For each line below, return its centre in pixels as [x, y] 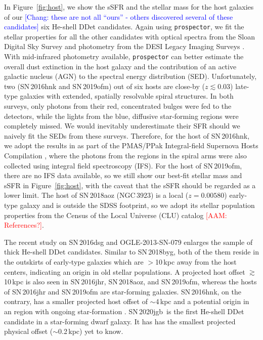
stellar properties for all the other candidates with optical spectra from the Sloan [130, 36]
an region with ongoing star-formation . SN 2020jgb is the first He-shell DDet [124, 311]
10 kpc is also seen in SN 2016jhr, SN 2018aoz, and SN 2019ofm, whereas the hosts [130, 282]
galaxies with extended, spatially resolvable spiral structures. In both [127, 96]
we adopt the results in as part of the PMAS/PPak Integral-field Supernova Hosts [131, 145]
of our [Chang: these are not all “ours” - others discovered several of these [119, 16]
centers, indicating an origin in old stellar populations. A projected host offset [125, 271]
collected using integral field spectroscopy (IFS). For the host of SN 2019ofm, [123, 165]
